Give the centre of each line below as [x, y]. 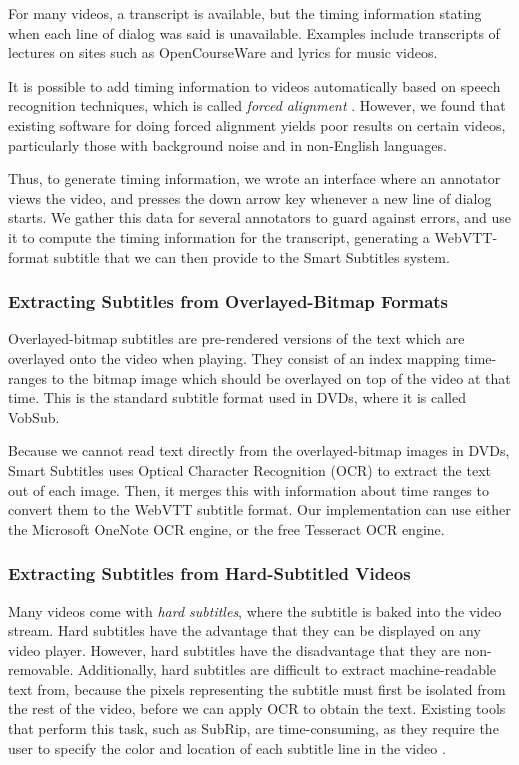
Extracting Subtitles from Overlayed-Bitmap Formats [228, 301]
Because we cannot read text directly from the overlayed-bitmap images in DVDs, [259, 450]
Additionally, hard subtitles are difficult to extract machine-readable [287, 669]
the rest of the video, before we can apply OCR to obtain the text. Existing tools [257, 708]
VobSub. [34, 416]
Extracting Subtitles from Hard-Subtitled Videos [209, 573]
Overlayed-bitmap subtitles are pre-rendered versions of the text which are [236, 338]
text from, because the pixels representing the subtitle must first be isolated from [257, 688]
